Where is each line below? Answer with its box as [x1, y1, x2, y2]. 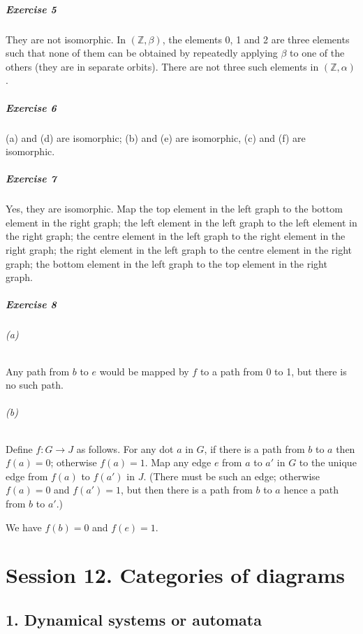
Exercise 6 [6, 100, 57, 115]
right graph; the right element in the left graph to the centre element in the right [6, 243, 353, 257]
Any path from [6, 363, 70, 378]
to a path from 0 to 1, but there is [200, 363, 347, 378]
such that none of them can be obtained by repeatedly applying [6, 45, 278, 60]
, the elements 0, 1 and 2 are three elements [162, 31, 350, 46]
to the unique [299, 455, 357, 470]
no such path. [6, 377, 64, 392]
